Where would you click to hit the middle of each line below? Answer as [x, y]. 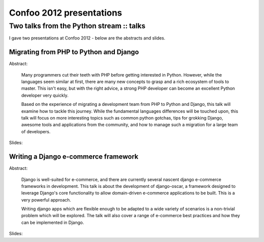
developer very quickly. [45, 95]
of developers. [36, 131]
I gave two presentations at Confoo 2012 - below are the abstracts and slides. [87, 38]
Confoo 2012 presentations [66, 13]
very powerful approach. [46, 200]
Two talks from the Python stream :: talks [77, 26]
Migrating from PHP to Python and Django [74, 52]
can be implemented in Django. [53, 222]
